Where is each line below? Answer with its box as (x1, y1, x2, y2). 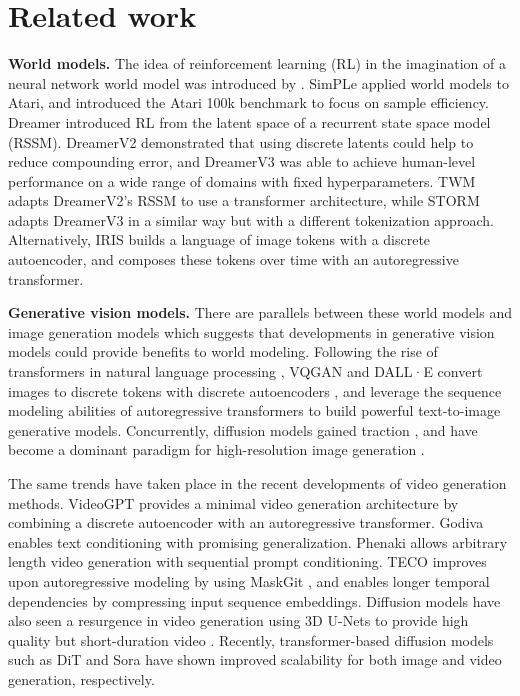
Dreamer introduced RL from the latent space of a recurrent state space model (8, 111, 491, 132)
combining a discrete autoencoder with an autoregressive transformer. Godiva (8, 512, 484, 533)
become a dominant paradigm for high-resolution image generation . (8, 439, 425, 460)
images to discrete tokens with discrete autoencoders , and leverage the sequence (8, 380, 502, 401)
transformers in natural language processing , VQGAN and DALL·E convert (8, 361, 483, 382)
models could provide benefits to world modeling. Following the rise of (8, 341, 438, 362)
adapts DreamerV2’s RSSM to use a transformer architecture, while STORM (8, 190, 480, 211)
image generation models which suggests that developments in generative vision (8, 321, 495, 342)
